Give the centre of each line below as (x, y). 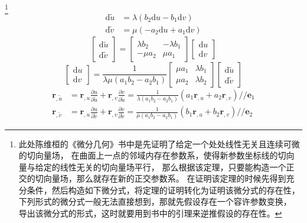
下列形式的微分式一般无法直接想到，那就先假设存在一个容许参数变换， (155, 201)
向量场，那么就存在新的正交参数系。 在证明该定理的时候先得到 (165, 178)
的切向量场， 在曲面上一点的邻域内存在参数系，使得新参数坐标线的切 (152, 155)
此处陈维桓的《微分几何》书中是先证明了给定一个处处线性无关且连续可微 (159, 143)
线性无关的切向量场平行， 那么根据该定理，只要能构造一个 (173, 167)
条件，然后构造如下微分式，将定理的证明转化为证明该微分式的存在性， (163, 190)
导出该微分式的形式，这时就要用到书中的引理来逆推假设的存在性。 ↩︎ (150, 213)
